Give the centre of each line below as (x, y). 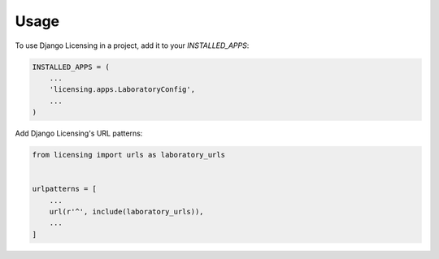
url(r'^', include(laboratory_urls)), (126, 212)
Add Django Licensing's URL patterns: (79, 133)
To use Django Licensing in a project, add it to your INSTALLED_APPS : (132, 45)
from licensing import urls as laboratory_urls (128, 155)
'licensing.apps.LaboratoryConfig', (122, 90)
